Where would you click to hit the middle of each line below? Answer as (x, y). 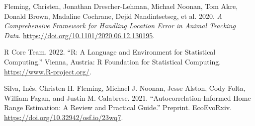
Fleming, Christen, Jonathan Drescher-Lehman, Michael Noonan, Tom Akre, (121, 6)
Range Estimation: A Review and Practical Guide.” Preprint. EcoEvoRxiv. (118, 107)
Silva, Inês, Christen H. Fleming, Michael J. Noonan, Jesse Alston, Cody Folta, (125, 88)
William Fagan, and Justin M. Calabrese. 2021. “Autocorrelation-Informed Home (127, 97)
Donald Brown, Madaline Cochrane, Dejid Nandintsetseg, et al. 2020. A (113, 16)
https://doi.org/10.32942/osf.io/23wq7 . (64, 117)
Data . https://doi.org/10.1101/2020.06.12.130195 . (80, 35)
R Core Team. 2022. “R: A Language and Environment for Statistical (110, 52)
